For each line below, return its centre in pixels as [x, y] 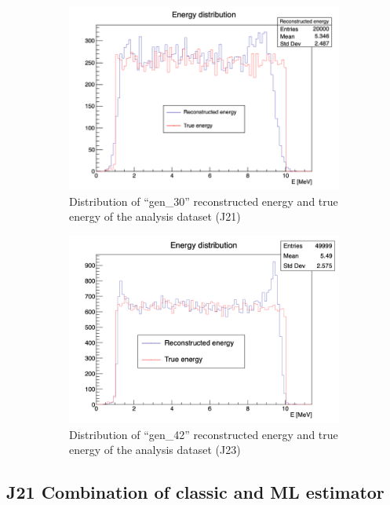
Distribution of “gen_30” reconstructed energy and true [204, 201]
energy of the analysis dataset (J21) [155, 216]
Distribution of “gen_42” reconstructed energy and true [204, 434]
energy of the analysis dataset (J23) [155, 450]
